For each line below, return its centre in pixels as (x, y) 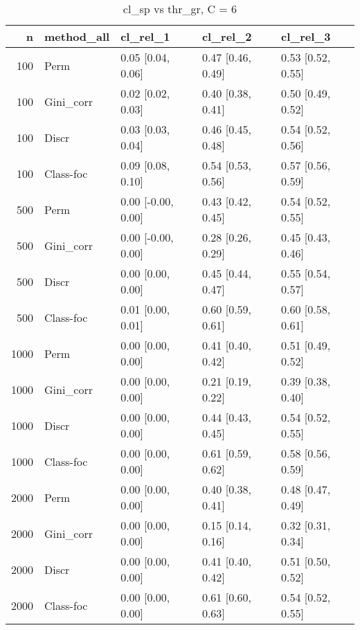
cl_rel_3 (306, 36)
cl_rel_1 (145, 36)
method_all (77, 36)
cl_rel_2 (227, 36)
